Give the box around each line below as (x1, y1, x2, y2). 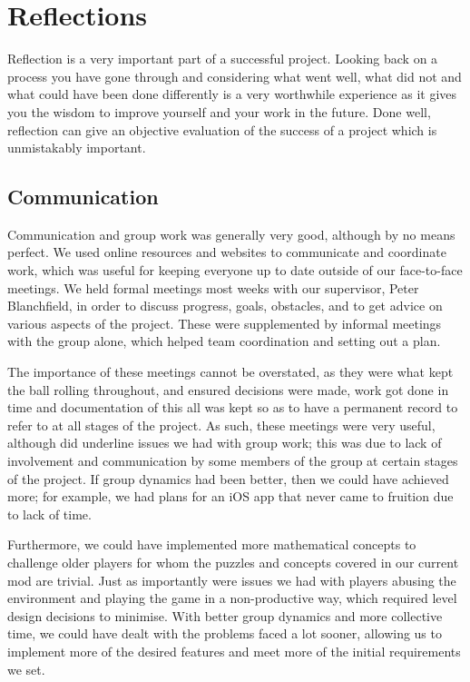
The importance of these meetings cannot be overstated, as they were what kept (7, 362, 454, 381)
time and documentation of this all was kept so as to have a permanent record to (7, 398, 458, 417)
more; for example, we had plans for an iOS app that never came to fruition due (7, 487, 454, 506)
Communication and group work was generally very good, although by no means (7, 224, 455, 243)
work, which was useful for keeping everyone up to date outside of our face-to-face (7, 261, 463, 280)
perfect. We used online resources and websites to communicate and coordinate (7, 242, 446, 262)
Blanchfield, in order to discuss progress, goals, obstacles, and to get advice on (7, 296, 443, 315)
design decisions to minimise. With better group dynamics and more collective (7, 606, 443, 625)
